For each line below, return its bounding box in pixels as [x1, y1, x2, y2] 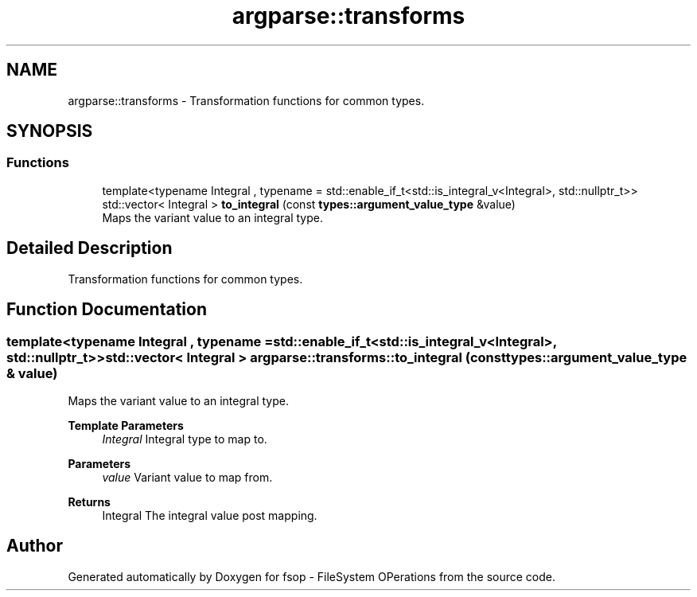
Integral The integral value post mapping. [102, 508, 317, 522]
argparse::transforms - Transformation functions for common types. [68, 93, 425, 107]
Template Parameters [68, 418, 184, 432]
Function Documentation [6, 299, 207, 320]
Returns [68, 494, 111, 509]
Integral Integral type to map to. [102, 431, 267, 446]
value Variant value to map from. [102, 470, 273, 484]
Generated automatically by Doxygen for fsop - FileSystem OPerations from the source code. [68, 569, 556, 583]
